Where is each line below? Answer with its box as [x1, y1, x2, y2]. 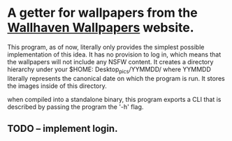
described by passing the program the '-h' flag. [7, 103, 144, 111]
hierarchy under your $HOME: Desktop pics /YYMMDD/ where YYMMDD [7, 65, 212, 75]
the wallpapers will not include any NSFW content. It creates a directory [7, 57, 214, 66]
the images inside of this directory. [7, 82, 107, 90]
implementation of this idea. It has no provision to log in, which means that [7, 50, 222, 59]
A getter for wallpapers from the [7, 5, 198, 21]
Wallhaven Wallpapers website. [7, 20, 194, 36]
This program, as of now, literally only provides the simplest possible [7, 43, 205, 51]
